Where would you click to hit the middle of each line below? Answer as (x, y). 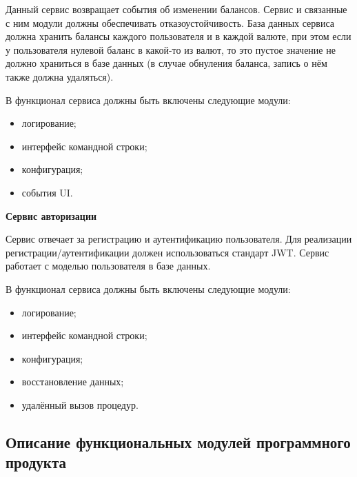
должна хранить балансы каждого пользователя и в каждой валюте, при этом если (178, 36)
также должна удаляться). (60, 76)
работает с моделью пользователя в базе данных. (108, 266)
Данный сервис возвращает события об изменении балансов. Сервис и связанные (176, 9)
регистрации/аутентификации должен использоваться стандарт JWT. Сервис (167, 252)
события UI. (47, 192)
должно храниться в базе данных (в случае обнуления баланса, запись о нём (166, 63)
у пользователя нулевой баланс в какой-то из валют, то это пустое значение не (171, 49)
